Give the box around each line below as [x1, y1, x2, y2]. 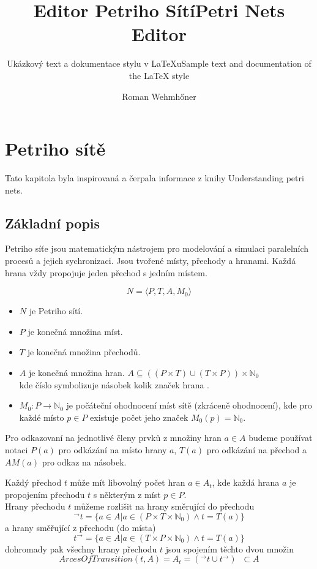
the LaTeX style [129, 69, 190, 81]
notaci [5, 443, 28, 456]
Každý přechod [5, 476, 62, 489]
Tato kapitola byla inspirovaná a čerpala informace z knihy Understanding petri [5, 171, 304, 184]
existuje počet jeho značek [90, 410, 188, 423]
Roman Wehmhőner [122, 89, 196, 102]
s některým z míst [93, 488, 161, 500]
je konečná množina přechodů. [27, 345, 141, 358]
